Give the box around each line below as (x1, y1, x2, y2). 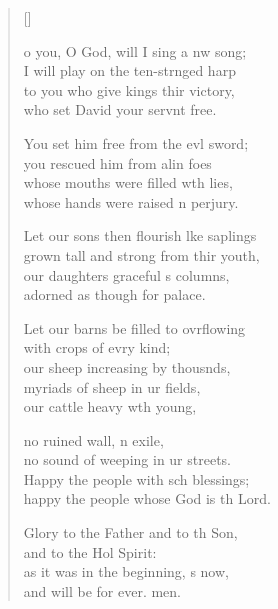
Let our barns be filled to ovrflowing (23, 317, 246, 338)
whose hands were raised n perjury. (23, 191, 239, 212)
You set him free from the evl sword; (23, 132, 249, 153)
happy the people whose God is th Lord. (23, 488, 271, 509)
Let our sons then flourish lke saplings (23, 225, 257, 246)
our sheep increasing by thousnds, (23, 356, 231, 377)
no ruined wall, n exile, (23, 429, 164, 450)
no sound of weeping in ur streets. (23, 449, 231, 470)
